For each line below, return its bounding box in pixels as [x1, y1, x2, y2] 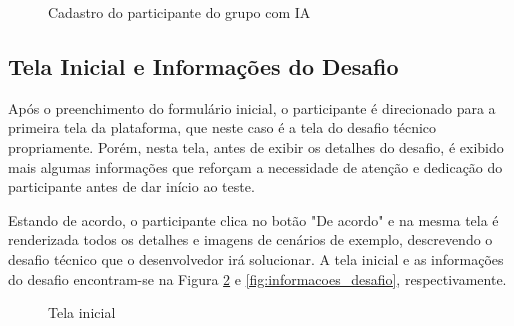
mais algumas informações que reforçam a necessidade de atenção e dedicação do [8, 156, 503, 177]
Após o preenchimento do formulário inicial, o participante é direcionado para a [8, 97, 496, 118]
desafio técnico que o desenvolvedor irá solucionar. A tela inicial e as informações [8, 248, 504, 269]
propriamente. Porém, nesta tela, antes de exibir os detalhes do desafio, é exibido [8, 136, 504, 157]
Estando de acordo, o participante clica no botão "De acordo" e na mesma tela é [8, 209, 499, 230]
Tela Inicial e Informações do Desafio [8, 50, 399, 81]
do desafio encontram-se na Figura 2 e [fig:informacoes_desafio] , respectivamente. [8, 268, 507, 289]
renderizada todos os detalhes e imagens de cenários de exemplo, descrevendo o [8, 229, 493, 250]
